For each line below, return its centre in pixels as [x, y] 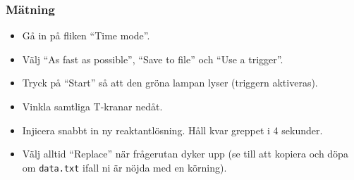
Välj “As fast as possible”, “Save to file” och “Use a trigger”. [153, 59]
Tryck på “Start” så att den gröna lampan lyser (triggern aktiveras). [170, 83]
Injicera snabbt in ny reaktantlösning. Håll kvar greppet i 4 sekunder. [172, 130]
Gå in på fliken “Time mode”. [86, 36]
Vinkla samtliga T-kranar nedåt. [92, 106]
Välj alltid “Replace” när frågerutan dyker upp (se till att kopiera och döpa [185, 154]
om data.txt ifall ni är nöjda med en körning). [124, 167]
